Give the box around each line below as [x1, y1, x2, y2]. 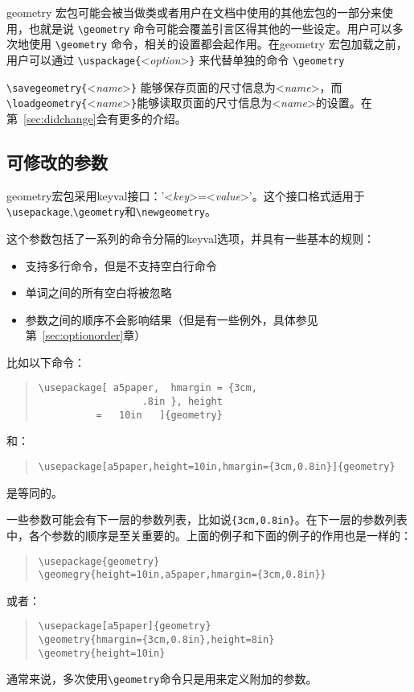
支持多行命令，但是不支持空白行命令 [25, 257, 217, 274]
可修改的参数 [6, 149, 108, 174]
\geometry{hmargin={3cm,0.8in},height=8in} [38, 634, 275, 646]
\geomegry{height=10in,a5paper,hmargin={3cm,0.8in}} [38, 569, 326, 581]
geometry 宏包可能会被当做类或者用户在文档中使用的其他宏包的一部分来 [6, 4, 383, 20]
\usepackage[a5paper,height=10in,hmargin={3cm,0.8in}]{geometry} [38, 461, 396, 473]
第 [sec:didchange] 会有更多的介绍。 [6, 109, 187, 126]
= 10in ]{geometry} [96, 409, 223, 421]
